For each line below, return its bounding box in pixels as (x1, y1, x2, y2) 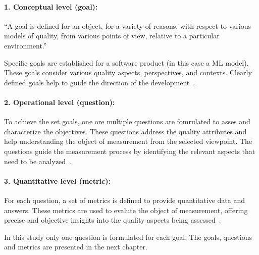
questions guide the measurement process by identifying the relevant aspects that (4, 145, 255, 156)
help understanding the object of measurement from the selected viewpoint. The (4, 136, 252, 146)
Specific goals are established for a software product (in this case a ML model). (4, 57, 249, 68)
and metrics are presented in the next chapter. (4, 241, 147, 252)
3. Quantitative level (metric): (4, 175, 111, 186)
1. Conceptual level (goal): (4, 1, 98, 12)
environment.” (4, 40, 47, 50)
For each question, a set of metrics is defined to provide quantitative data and (4, 194, 245, 205)
